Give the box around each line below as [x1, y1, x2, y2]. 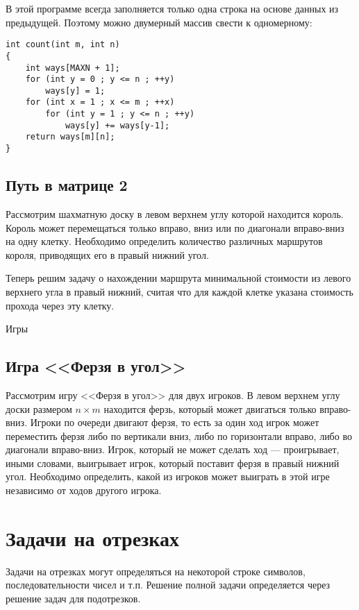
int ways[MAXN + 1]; [25, 62, 120, 73]
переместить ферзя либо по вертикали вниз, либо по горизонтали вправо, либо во [6, 428, 352, 443]
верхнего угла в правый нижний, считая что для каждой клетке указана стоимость [6, 284, 353, 298]
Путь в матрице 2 [6, 174, 128, 196]
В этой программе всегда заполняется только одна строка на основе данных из [6, 1, 339, 15]
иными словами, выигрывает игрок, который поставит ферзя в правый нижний [6, 455, 340, 470]
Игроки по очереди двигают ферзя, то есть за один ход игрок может [30, 415, 319, 430]
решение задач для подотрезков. [6, 591, 141, 605]
